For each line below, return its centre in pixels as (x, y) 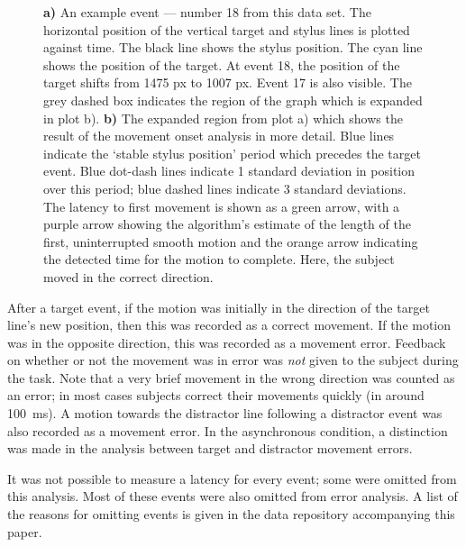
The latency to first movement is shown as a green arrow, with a (222, 206)
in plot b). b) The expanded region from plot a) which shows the (223, 118)
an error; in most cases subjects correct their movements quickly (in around (216, 395)
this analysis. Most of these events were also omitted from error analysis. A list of (233, 496)
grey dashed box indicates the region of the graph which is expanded (233, 100)
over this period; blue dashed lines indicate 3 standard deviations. (225, 188)
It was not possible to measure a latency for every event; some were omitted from (232, 478)
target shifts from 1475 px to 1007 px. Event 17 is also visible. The (228, 82)
